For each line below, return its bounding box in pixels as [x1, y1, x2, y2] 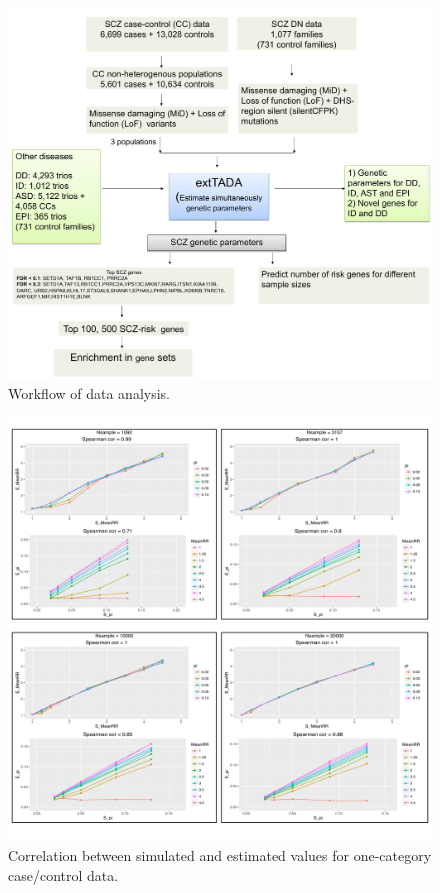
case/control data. [8, 864, 119, 885]
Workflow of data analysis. [8, 383, 170, 403]
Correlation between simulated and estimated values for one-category [8, 845, 432, 866]
